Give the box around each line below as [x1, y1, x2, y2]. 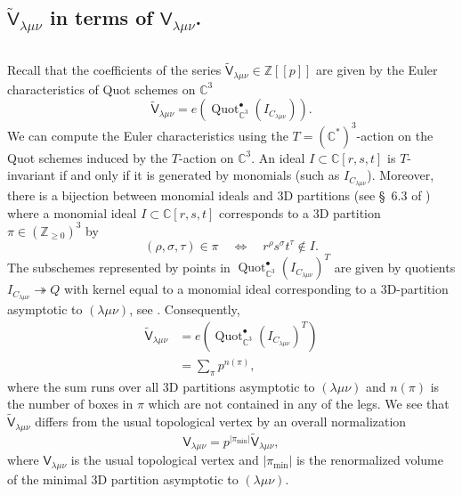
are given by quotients [334, 257, 456, 276]
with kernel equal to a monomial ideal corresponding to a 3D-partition [64, 280, 449, 298]
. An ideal [251, 148, 305, 166]
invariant [7, 166, 56, 184]
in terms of [49, 4, 153, 31]
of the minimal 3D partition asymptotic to [7, 469, 239, 488]
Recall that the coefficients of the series [7, 61, 222, 79]
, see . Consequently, [129, 300, 240, 319]
